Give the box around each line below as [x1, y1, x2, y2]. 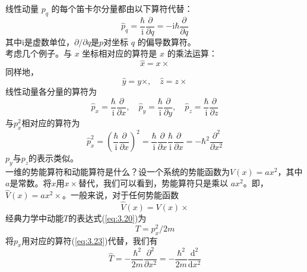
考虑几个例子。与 [5, 47, 72, 60]
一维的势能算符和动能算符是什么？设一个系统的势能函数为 [5, 165, 230, 177]
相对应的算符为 [21, 116, 80, 129]
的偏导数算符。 [137, 35, 196, 48]
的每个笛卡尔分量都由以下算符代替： [51, 2, 193, 14]
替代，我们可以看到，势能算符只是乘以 [78, 177, 228, 189]
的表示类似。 [29, 152, 79, 164]
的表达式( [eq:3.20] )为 [68, 212, 147, 224]
